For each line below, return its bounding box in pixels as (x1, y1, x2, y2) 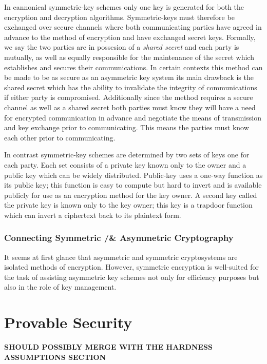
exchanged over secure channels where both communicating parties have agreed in (4, 22, 262, 32)
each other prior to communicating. (4, 132, 116, 143)
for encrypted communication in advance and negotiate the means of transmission (4, 112, 261, 123)
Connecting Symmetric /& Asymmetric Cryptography (4, 231, 234, 244)
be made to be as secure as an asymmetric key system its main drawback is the (4, 72, 254, 83)
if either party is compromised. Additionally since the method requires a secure (4, 92, 253, 103)
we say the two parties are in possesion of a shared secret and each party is (4, 42, 239, 52)
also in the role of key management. (4, 281, 117, 292)
